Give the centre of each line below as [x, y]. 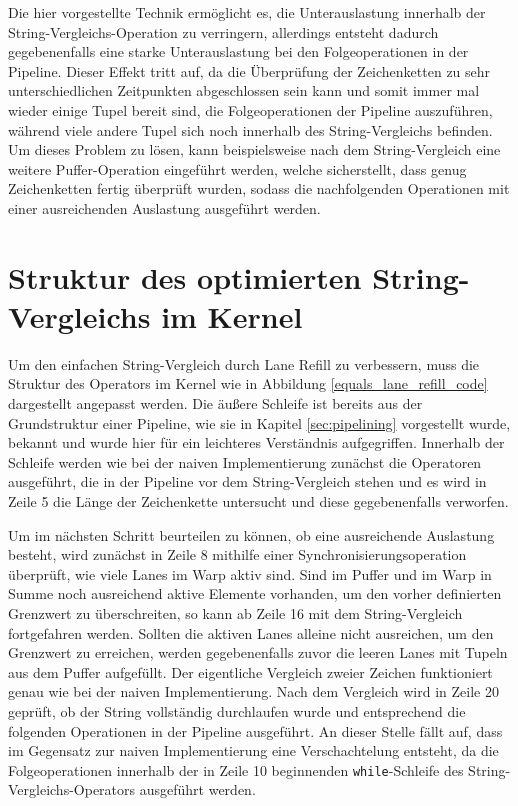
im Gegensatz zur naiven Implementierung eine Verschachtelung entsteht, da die [253, 750]
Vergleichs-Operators [72, 789]
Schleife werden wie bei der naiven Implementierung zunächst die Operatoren [245, 461]
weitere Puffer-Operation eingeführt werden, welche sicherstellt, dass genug [237, 168]
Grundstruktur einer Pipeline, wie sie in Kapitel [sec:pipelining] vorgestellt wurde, [259, 422]
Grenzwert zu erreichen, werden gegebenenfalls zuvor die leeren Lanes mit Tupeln [258, 652]
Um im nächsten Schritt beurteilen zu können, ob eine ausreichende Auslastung [251, 534]
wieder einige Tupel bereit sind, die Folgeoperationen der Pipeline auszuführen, [250, 109]
